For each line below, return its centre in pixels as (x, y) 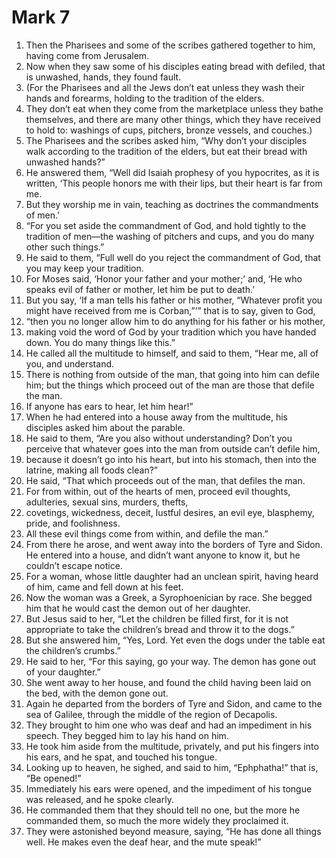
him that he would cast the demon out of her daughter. (138, 608)
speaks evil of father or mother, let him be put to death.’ (140, 289)
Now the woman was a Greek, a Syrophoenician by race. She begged (169, 597)
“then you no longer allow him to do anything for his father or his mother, (175, 321)
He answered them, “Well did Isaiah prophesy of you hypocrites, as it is (172, 172)
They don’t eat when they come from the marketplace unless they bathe (174, 108)
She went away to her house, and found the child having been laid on (168, 682)
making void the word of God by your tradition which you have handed (171, 332)
